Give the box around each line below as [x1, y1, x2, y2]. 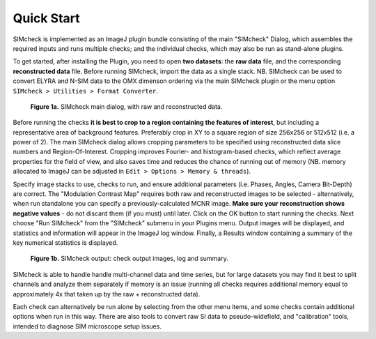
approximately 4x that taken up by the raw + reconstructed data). [13, 289, 201, 298]
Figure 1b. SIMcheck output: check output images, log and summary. [30, 255, 229, 263]
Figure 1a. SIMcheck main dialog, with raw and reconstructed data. [30, 102, 223, 111]
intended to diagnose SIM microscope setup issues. [13, 322, 162, 331]
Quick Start [13, 10, 80, 26]
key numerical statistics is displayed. [13, 238, 118, 247]
